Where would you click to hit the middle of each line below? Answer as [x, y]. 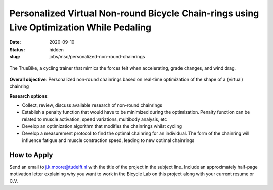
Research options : [29, 96]
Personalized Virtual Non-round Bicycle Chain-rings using [134, 13]
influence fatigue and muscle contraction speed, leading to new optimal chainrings [108, 140]
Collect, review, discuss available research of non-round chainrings [92, 105]
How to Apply [31, 155]
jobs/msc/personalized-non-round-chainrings [97, 57]
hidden [57, 49]
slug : [15, 57]
